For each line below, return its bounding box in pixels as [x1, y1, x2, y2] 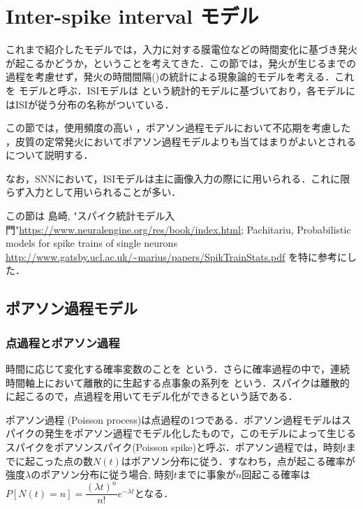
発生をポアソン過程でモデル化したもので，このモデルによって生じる [44, 426, 357, 440]
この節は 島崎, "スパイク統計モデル [6, 208, 165, 223]
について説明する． [6, 148, 94, 162]
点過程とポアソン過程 [6, 334, 120, 351]
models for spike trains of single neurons [6, 236, 177, 250]
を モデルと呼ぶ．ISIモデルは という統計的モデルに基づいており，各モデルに [6, 83, 356, 97]
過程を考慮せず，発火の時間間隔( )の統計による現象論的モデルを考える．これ [6, 69, 355, 84]
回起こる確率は [242, 467, 311, 482]
